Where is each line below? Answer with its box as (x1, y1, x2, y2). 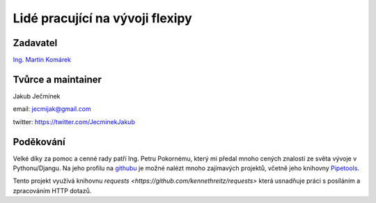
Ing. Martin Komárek (13, 56, 72, 64)
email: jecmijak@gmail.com (13, 105, 91, 113)
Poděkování (13, 136, 65, 148)
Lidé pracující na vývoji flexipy (13, 10, 192, 26)
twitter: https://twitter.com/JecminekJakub (13, 117, 135, 126)
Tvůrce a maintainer (13, 73, 102, 85)
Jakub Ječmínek (13, 91, 61, 100)
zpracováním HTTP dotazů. (13, 186, 92, 195)
